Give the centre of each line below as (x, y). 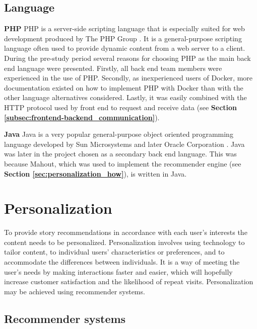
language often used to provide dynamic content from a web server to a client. (125, 48)
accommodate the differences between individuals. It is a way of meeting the (122, 262)
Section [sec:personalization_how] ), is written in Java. (95, 173)
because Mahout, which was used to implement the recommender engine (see (123, 163)
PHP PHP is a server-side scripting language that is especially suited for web (124, 28)
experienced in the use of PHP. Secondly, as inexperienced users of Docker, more (128, 78)
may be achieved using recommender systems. (75, 291)
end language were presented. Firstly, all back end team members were (113, 68)
